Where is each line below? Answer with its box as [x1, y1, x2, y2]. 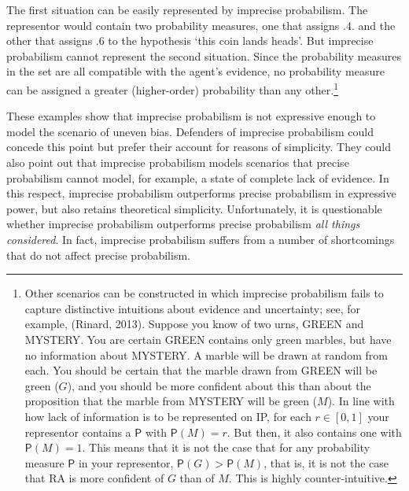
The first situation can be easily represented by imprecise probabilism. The [6, 2, 368, 17]
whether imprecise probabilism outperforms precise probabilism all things [6, 216, 360, 232]
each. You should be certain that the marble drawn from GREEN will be [24, 362, 378, 378]
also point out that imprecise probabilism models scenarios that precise [6, 154, 349, 170]
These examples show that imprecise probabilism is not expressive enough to [6, 108, 376, 124]
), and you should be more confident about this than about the [67, 377, 371, 393]
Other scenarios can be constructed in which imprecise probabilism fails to [24, 285, 384, 301]
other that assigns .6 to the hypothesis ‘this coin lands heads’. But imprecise [6, 32, 374, 49]
